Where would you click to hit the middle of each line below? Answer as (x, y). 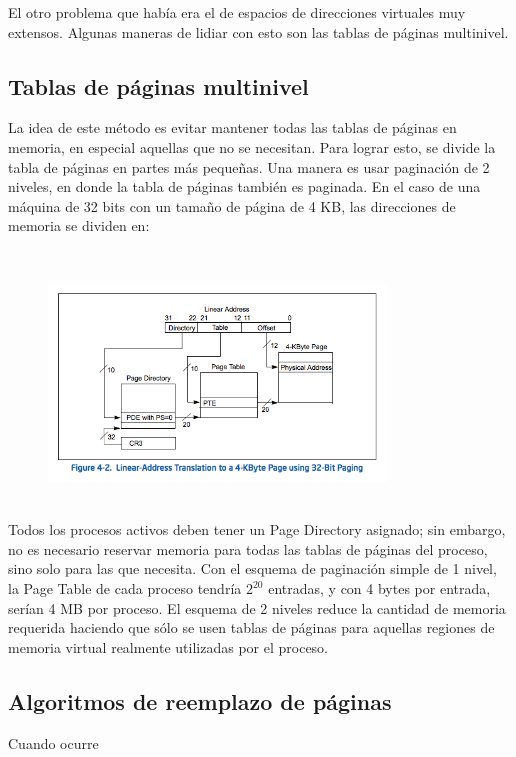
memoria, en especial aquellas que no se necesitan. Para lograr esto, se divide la (252, 146)
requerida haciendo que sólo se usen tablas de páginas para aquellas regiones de (251, 627)
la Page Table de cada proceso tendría (125, 588)
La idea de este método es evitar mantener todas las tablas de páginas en (232, 127)
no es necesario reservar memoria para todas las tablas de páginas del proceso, (248, 548)
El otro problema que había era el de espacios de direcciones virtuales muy (237, 12)
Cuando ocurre (53, 742)
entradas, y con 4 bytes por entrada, (379, 588)
